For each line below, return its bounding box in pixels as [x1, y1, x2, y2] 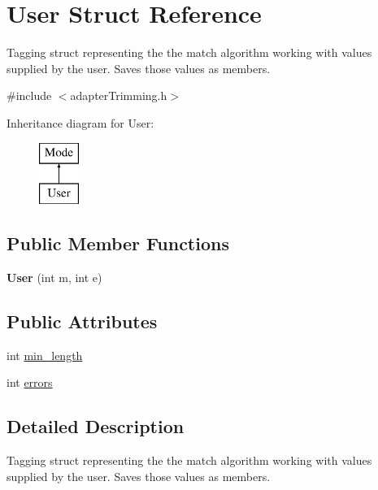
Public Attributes [7, 308, 158, 333]
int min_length [7, 346, 83, 363]
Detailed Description [7, 414, 185, 439]
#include [7, 87, 52, 104]
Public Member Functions [7, 231, 229, 256]
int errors [7, 374, 53, 391]
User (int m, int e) [7, 268, 102, 285]
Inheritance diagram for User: [7, 114, 154, 131]
